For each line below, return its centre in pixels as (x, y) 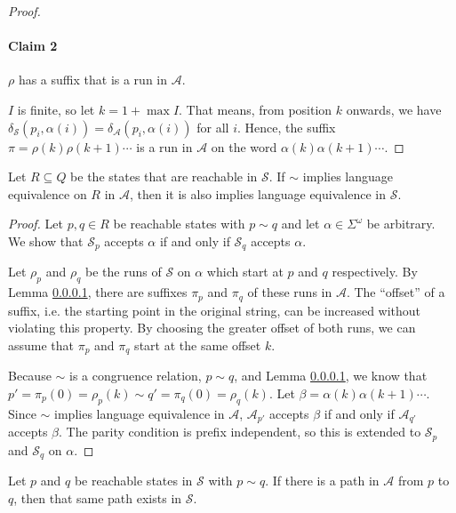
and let (300, 224)
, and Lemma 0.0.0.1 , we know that (331, 376)
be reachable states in (133, 481)
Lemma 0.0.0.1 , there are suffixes (98, 292)
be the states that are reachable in (164, 176)
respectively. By (375, 272)
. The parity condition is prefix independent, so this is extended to (240, 432)
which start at (245, 272)
